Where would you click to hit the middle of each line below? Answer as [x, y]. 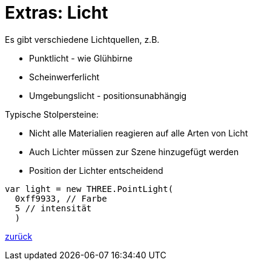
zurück [19, 236]
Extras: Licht [57, 13]
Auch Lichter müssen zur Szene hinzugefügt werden [134, 152]
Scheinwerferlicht [64, 77]
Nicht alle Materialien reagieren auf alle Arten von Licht [139, 133]
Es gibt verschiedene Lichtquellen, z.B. [82, 39]
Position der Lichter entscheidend [96, 170]
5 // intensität [53, 208]
